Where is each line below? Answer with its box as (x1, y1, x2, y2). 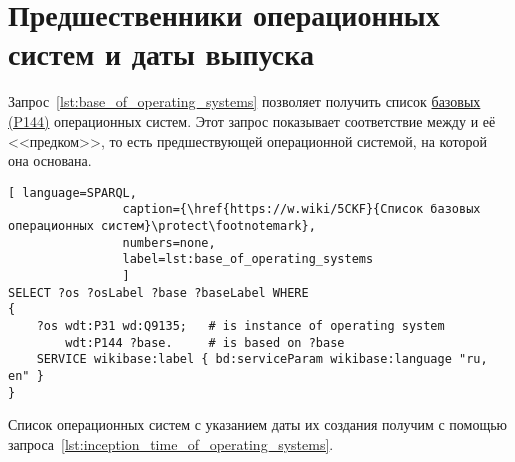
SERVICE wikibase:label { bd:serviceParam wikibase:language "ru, (36, 352, 488, 367)
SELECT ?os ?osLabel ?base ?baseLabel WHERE (8, 285, 309, 300)
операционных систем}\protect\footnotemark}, (8, 219, 316, 233)
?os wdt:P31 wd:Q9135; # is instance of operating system (36, 318, 445, 333)
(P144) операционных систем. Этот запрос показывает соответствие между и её (8, 110, 496, 131)
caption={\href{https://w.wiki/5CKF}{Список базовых (122, 202, 481, 217)
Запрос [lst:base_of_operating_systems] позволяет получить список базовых (8, 91, 481, 112)
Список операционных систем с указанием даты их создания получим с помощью (8, 414, 508, 435)
